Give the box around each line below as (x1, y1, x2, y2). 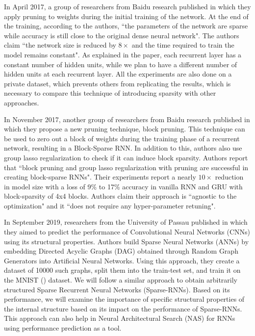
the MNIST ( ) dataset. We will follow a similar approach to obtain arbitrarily (4, 275, 237, 285)
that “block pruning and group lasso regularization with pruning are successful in (4, 162, 249, 172)
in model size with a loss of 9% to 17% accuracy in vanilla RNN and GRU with (4, 181, 243, 191)
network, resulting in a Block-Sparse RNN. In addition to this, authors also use (4, 143, 242, 153)
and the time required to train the (131, 40, 234, 50)
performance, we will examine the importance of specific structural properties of (4, 294, 245, 304)
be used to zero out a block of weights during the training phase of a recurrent (4, 133, 240, 143)
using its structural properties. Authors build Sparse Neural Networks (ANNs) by (4, 236, 249, 246)
